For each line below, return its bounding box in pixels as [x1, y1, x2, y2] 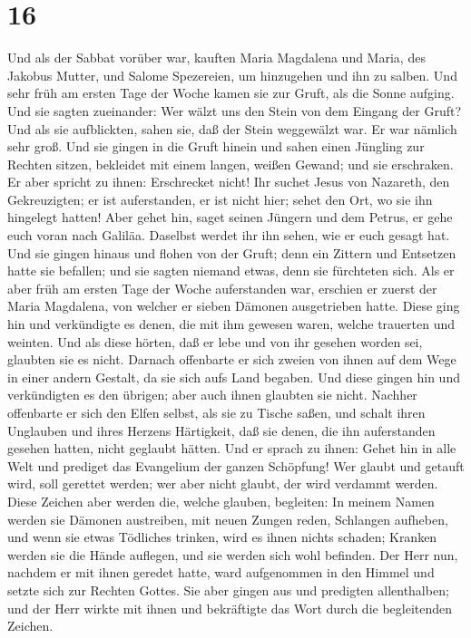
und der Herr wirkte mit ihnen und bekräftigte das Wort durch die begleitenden [7, 598, 453, 617]
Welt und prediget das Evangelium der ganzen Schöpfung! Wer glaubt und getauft [7, 456, 465, 475]
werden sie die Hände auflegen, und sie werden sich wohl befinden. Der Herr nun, [7, 545, 458, 564]
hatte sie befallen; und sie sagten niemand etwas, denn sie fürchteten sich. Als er [7, 261, 455, 280]
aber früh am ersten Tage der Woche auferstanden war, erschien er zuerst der [7, 278, 437, 297]
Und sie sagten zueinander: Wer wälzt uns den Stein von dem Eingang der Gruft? [7, 101, 462, 120]
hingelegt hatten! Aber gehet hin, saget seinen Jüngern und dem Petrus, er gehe [7, 208, 453, 227]
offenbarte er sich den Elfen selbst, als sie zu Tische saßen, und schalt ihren [7, 403, 426, 421]
